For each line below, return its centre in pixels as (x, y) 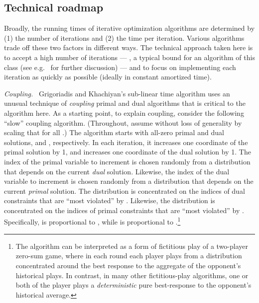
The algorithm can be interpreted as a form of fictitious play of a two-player (132, 246)
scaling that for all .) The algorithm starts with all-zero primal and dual (114, 132)
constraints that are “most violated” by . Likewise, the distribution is (110, 200)
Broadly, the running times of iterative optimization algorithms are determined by (129, 28)
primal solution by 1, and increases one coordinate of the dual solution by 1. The (128, 152)
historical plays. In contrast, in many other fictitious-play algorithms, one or (132, 275)
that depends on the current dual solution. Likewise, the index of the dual (117, 171)
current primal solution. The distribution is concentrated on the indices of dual (125, 190)
